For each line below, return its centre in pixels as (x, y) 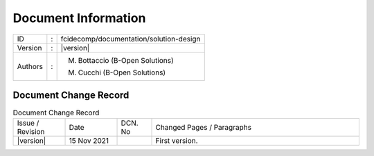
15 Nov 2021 (89, 141)
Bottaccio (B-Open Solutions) (126, 60)
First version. (177, 141)
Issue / (28, 123)
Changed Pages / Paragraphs (204, 128)
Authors (30, 66)
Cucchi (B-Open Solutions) (122, 72)
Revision (31, 132)
